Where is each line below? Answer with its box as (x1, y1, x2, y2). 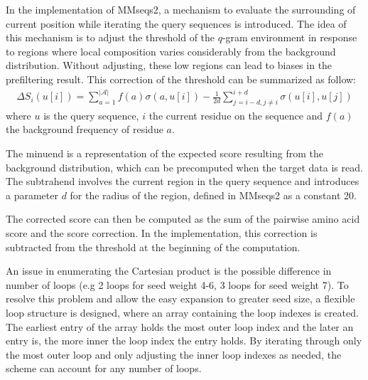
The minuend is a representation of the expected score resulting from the (6, 146, 323, 161)
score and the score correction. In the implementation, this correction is (6, 226, 318, 241)
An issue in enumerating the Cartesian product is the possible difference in (6, 263, 332, 278)
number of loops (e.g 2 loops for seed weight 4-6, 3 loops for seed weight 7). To (6, 277, 349, 292)
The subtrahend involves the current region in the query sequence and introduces (6, 174, 359, 189)
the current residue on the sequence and (148, 107, 323, 122)
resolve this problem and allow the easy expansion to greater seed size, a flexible (6, 291, 355, 306)
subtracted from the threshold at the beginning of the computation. (6, 239, 301, 254)
